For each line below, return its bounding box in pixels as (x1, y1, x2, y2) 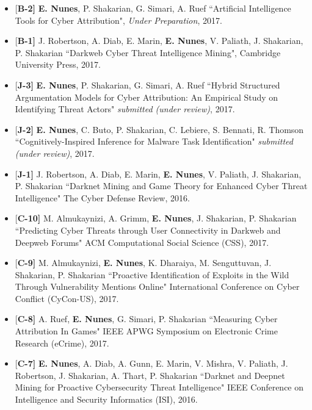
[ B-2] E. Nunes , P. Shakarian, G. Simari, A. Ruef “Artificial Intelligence (15, 2, 291, 14)
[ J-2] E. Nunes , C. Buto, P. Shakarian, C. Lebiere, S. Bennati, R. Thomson (15, 123, 304, 135)
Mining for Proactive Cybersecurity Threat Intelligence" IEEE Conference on (15, 381, 304, 394)
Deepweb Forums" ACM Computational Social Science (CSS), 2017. (15, 236, 269, 248)
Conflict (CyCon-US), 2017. (15, 292, 119, 304)
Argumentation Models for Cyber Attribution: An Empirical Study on (15, 90, 278, 103)
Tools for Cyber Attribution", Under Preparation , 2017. (15, 13, 222, 26)
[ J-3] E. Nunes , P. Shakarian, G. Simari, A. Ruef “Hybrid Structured (15, 78, 280, 91)
